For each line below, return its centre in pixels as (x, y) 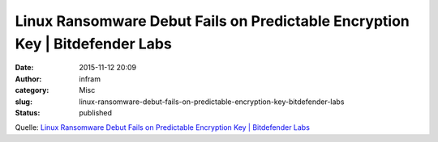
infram (90, 79)
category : (32, 90)
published (96, 112)
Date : (24, 68)
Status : (28, 112)
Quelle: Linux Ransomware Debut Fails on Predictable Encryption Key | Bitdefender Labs (162, 127)
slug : (24, 102)
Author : (28, 79)
